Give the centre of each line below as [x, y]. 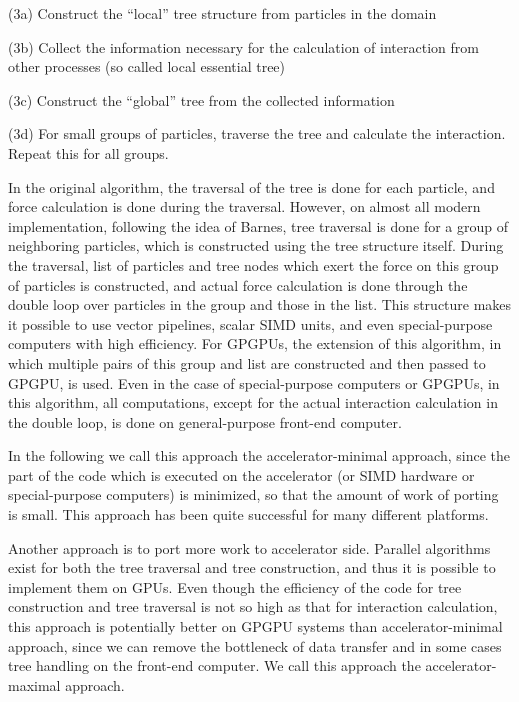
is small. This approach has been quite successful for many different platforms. [248, 514]
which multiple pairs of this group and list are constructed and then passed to [247, 362]
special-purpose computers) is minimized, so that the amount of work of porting [253, 494]
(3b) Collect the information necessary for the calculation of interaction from [243, 46]
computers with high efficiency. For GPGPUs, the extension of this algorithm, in [255, 343]
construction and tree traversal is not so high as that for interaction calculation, [253, 606]
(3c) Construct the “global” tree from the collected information [201, 99]
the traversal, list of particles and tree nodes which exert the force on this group [253, 264]
